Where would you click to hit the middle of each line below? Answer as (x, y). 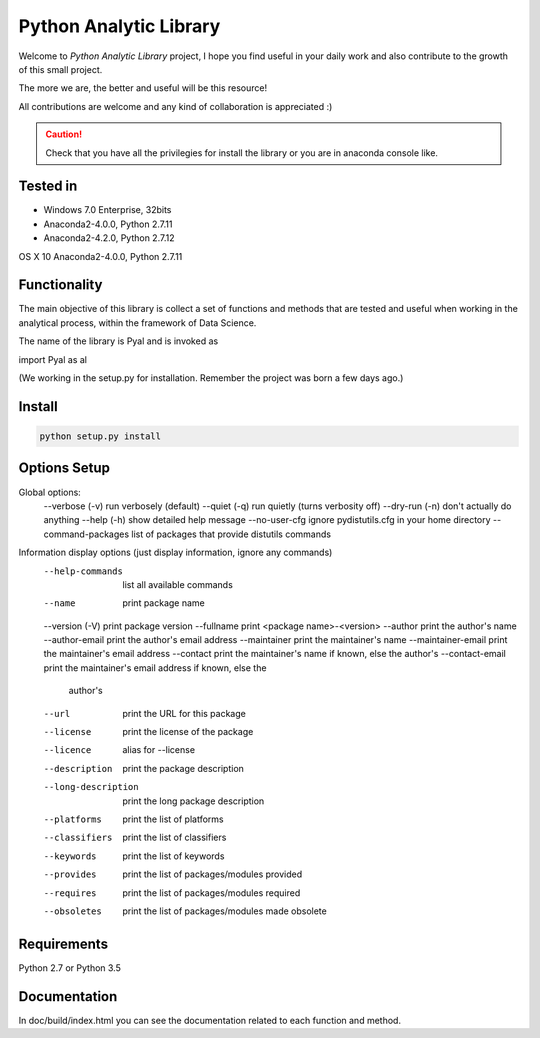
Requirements (63, 943)
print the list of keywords (173, 856)
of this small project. (60, 69)
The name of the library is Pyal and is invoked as (118, 341)
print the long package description (193, 801)
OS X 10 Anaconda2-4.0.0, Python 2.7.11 (100, 256)
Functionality (60, 285)
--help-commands (83, 571)
